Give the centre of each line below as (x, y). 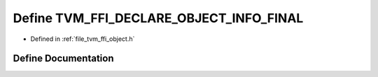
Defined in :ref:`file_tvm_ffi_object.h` (83, 39)
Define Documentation (63, 59)
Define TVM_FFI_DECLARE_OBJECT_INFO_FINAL (158, 18)
